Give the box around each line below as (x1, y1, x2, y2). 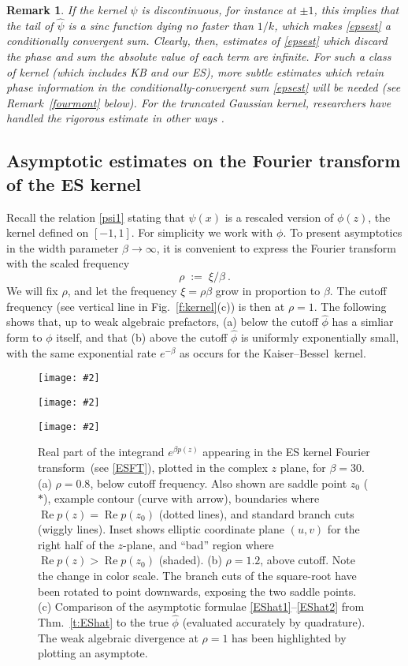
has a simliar (332, 313, 394, 330)
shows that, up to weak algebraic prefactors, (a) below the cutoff (6, 313, 318, 330)
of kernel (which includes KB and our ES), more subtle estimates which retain (6, 63, 384, 80)
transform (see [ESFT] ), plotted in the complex (38, 458, 268, 475)
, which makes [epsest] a (274, 17, 391, 33)
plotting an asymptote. (38, 645, 148, 661)
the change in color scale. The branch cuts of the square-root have (38, 567, 357, 584)
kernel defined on (6, 224, 89, 241)
